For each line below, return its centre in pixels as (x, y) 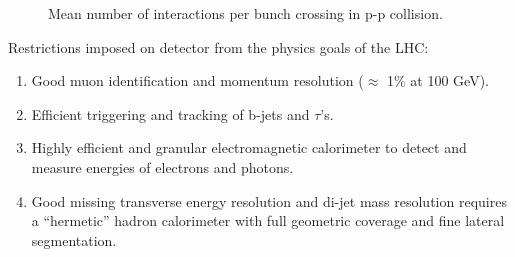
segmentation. (74, 239)
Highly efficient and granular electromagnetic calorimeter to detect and (249, 147)
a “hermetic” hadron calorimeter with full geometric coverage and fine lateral (268, 220)
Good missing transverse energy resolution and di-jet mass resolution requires (269, 200)
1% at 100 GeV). (438, 80)
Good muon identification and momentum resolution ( (197, 80)
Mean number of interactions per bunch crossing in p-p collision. (245, 13)
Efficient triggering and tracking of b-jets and (170, 113)
